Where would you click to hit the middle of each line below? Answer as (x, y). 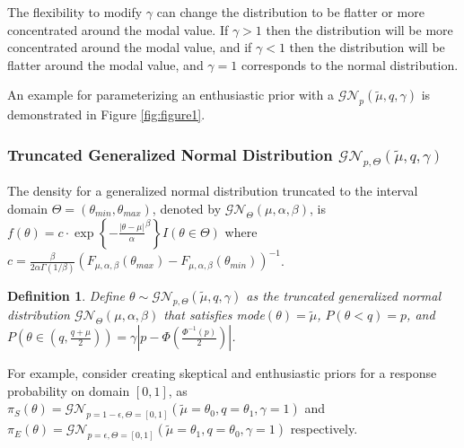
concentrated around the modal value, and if (130, 47)
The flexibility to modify (75, 12)
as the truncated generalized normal (344, 295)
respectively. (324, 429)
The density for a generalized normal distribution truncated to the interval (213, 191)
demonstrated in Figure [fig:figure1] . (106, 114)
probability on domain (69, 390)
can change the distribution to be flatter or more (290, 12)
